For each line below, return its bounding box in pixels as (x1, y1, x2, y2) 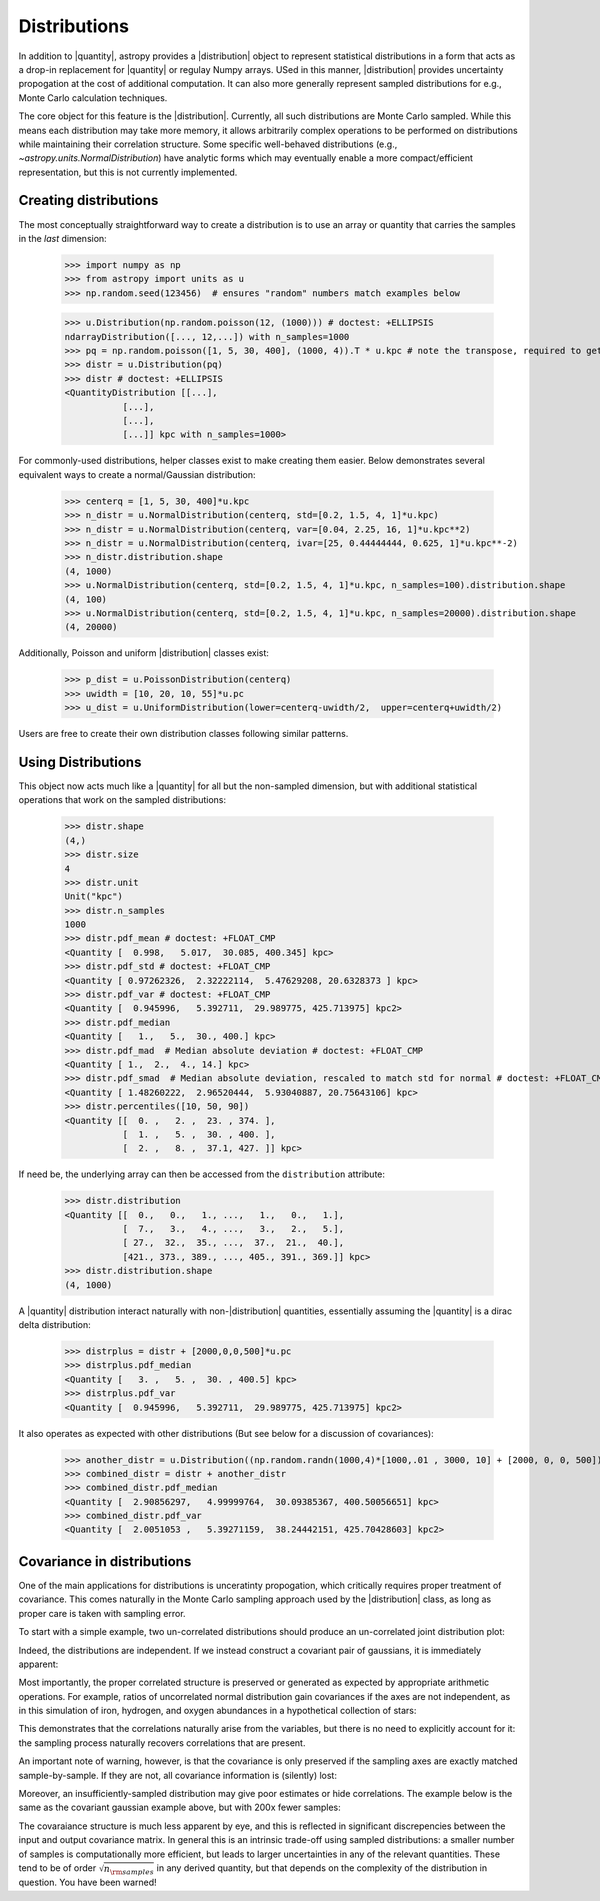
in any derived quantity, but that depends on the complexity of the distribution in (156, 1862, 488, 1874)
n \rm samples (103, 1863, 155, 1877)
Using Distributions (18, 753, 142, 770)
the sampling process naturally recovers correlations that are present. (18, 1736, 306, 1749)
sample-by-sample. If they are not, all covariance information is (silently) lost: (18, 1769, 337, 1781)
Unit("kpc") (64, 891, 124, 902)
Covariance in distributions (18, 1553, 192, 1570)
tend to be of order (18, 1862, 97, 1874)
